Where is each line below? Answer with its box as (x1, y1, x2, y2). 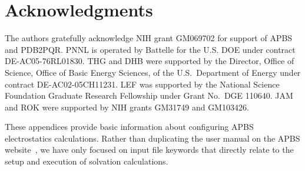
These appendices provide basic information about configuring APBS (5, 120, 254, 133)
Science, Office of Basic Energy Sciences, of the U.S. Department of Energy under (5, 66, 301, 78)
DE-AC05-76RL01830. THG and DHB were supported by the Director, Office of (5, 55, 294, 67)
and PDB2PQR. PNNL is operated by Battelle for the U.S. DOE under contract (5, 43, 296, 55)
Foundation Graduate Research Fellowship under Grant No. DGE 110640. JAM (5, 89, 293, 102)
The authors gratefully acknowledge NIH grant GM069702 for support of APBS (5, 32, 293, 44)
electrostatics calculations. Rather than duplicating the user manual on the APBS (5, 132, 300, 144)
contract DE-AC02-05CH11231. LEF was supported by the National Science (5, 78, 280, 90)
